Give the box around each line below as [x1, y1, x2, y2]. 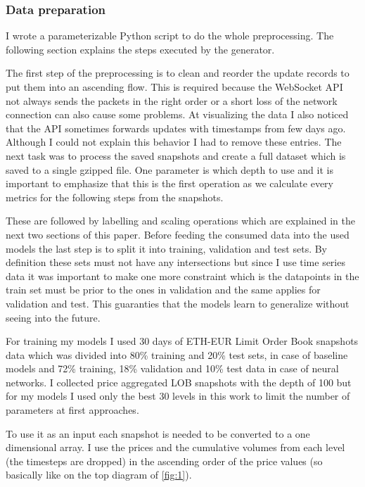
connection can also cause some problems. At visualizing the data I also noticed [6, 107, 349, 122]
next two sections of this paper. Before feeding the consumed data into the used [6, 227, 350, 241]
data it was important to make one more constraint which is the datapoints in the [6, 268, 359, 283]
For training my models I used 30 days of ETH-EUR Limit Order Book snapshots [6, 334, 359, 348]
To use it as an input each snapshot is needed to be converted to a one [6, 426, 310, 441]
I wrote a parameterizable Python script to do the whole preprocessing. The [6, 28, 334, 43]
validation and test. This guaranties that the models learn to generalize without [6, 296, 350, 310]
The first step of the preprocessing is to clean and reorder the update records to [6, 65, 350, 80]
